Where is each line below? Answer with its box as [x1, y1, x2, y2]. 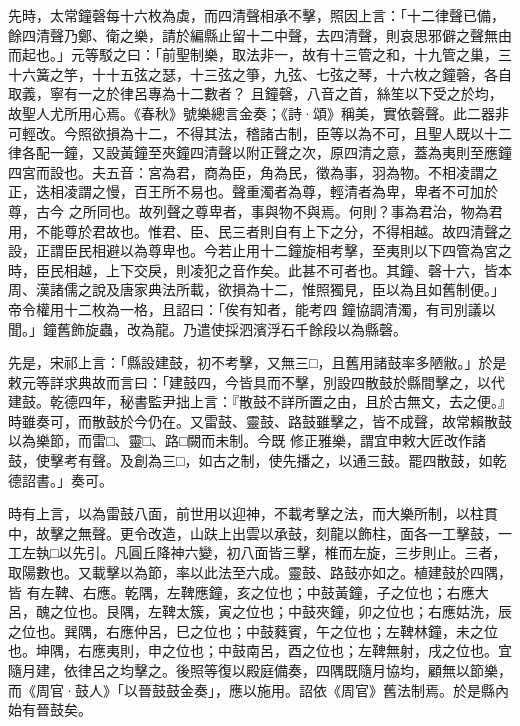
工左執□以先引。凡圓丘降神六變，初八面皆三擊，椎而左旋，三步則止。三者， [8, 542, 507, 563]
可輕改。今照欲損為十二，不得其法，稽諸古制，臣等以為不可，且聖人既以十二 [8, 122, 512, 143]
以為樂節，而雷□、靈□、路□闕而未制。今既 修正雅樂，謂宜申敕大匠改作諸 [8, 430, 487, 451]
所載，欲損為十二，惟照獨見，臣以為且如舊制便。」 [175, 279, 505, 300]
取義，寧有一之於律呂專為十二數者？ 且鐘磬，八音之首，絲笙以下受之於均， [8, 83, 503, 104]
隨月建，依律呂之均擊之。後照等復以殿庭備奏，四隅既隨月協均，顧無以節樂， [8, 660, 512, 680]
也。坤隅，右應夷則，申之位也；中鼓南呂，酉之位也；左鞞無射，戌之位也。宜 [8, 640, 512, 661]
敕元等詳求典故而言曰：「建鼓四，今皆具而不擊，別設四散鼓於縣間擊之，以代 [8, 371, 505, 392]
